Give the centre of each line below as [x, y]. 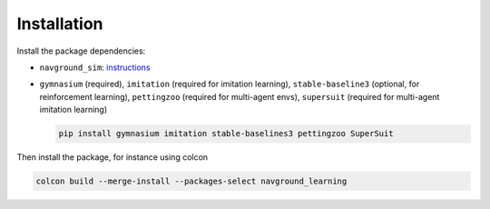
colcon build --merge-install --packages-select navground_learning [191, 181]
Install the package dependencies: [81, 51]
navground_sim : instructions [95, 67]
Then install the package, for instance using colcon [113, 157]
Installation [60, 24]
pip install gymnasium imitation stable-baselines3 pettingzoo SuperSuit [226, 134]
